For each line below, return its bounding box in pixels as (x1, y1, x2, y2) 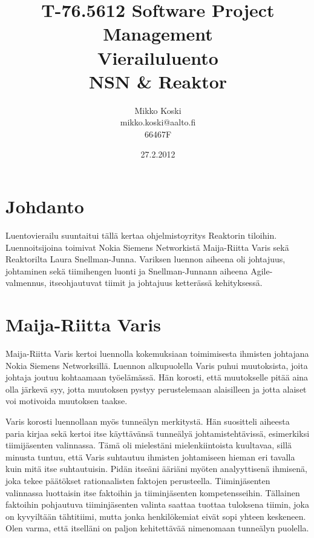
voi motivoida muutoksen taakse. (5, 394, 128, 407)
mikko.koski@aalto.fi (120, 116, 196, 128)
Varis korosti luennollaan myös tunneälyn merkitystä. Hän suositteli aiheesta (5, 415, 290, 428)
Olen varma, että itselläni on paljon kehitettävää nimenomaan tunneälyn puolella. (5, 522, 309, 534)
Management (103, 21, 213, 46)
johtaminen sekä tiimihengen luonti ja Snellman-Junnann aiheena (5, 264, 248, 277)
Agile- (250, 264, 273, 277)
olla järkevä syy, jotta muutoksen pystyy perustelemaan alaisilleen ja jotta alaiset (5, 382, 307, 395)
